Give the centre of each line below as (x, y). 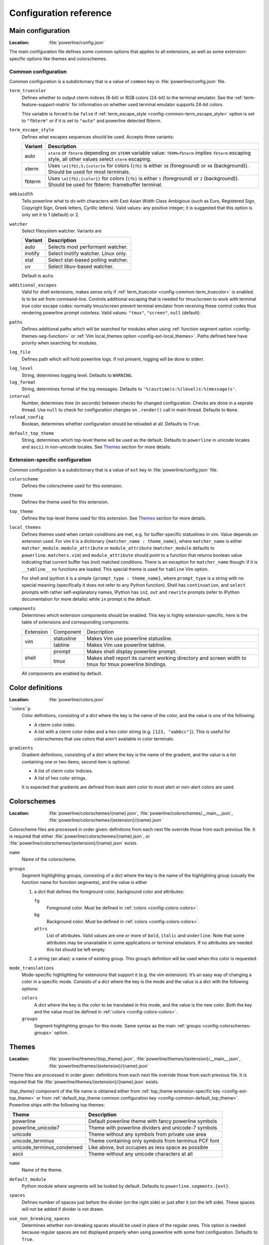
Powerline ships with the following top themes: (57, 1105)
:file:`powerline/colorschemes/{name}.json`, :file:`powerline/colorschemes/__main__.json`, (141, 813)
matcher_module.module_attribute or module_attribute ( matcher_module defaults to (118, 548)
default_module (28, 1179)
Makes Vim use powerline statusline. (130, 638)
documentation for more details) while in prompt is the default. (87, 599)
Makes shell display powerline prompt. (132, 651)
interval (20, 396)
